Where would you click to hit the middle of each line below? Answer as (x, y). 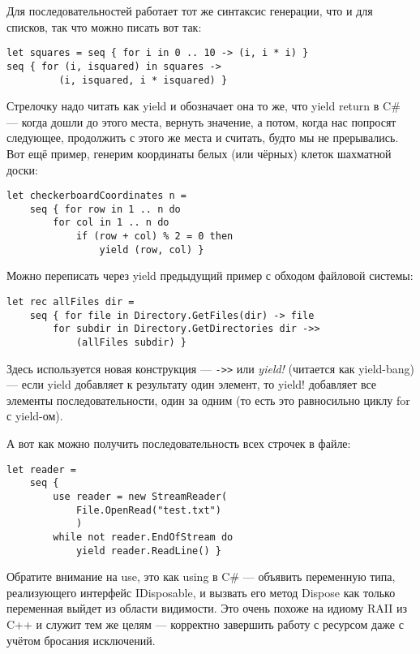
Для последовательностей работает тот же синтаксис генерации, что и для (190, 11)
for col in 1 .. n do (111, 223)
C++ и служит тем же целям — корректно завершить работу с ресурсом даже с (205, 624)
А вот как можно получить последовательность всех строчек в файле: (179, 443)
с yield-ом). (35, 416)
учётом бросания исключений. (81, 640)
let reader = (41, 469)
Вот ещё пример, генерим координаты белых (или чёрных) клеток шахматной (199, 153)
